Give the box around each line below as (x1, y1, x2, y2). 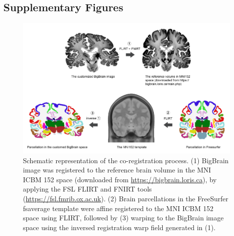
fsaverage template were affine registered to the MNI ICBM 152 (23, 203, 213, 213)
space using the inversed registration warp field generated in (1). (23, 222, 216, 232)
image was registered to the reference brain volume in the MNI (23, 165, 211, 175)
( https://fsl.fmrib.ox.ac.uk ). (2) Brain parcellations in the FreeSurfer (23, 193, 229, 204)
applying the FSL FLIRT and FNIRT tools (23, 184, 152, 194)
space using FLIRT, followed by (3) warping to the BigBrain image (23, 213, 224, 223)
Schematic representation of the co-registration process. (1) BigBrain (23, 155, 229, 165)
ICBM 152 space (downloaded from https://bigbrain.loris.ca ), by (23, 174, 217, 184)
